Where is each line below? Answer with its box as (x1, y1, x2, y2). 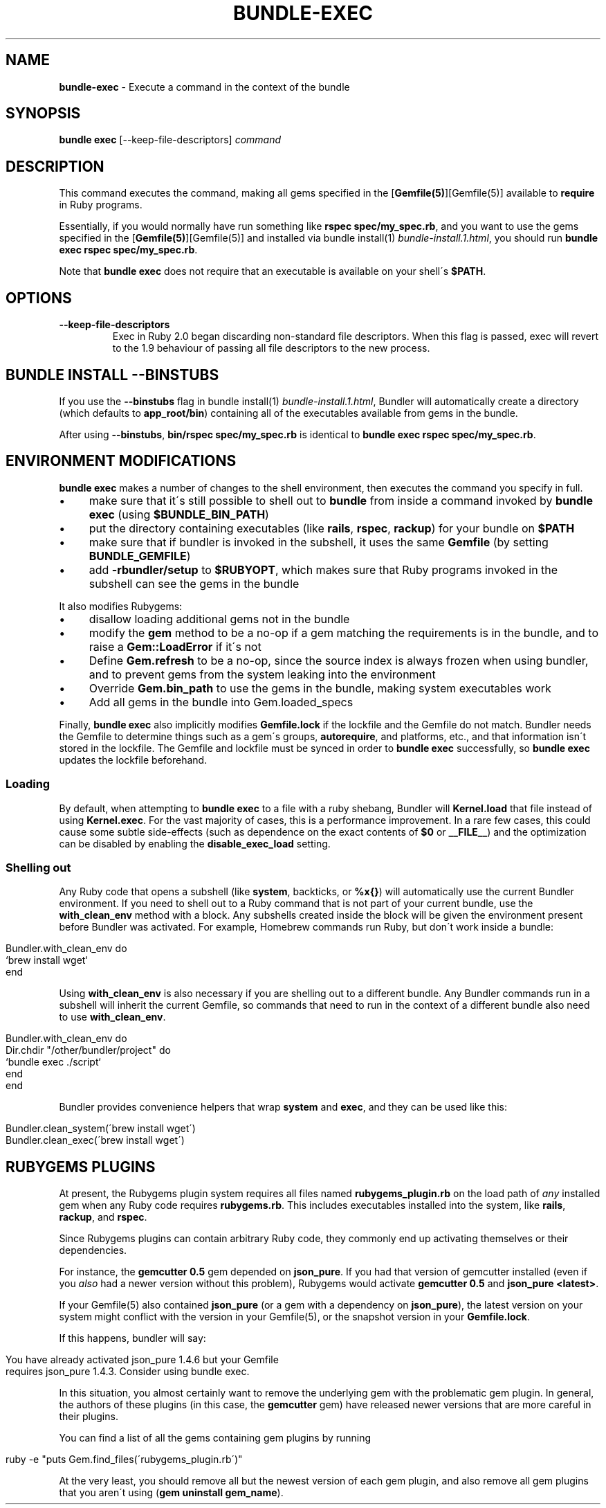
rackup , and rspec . (59, 1211, 147, 1223)
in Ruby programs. (59, 199, 143, 211)
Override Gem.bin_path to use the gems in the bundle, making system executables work (89, 681, 551, 695)
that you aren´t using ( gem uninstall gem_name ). (59, 1487, 284, 1499)
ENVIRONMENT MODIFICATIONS (6, 452, 237, 470)
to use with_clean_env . (59, 1011, 166, 1023)
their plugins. (59, 1410, 118, 1423)
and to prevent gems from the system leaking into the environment (89, 667, 436, 681)
